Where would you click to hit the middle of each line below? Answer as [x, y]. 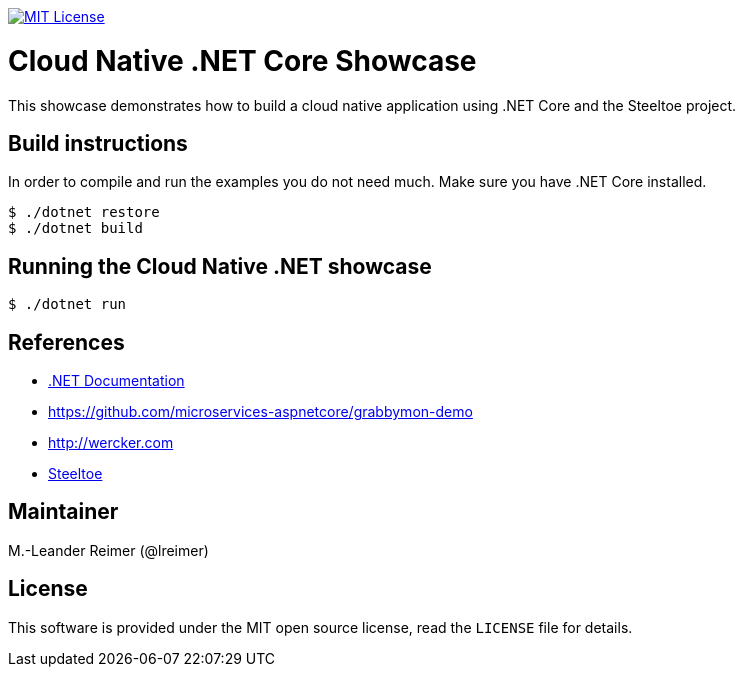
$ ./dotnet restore [84, 212]
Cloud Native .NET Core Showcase [242, 60]
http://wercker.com [111, 443]
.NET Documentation [116, 381]
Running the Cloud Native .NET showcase [220, 266]
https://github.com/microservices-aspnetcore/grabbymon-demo [260, 412]
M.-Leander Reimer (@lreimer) [108, 550]
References [66, 342]
